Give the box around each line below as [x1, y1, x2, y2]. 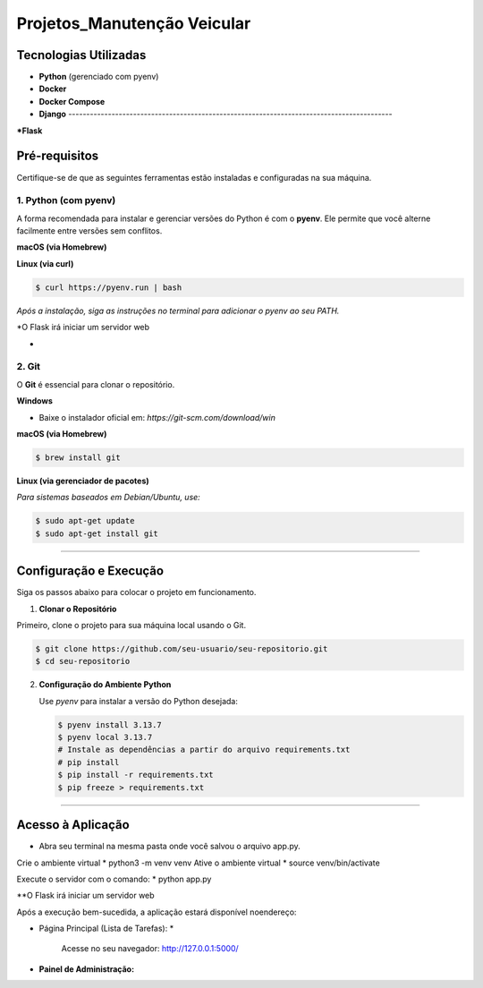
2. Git [16, 361, 40, 373]
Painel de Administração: [38, 963, 134, 975]
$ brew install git [35, 452, 121, 463]
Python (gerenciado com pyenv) [38, 72, 159, 82]
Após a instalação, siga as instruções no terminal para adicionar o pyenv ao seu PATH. [16, 305, 340, 316]
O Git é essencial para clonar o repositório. [16, 379, 175, 389]
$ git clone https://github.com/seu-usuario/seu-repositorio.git [35, 643, 328, 653]
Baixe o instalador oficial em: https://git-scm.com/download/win [38, 412, 276, 422]
